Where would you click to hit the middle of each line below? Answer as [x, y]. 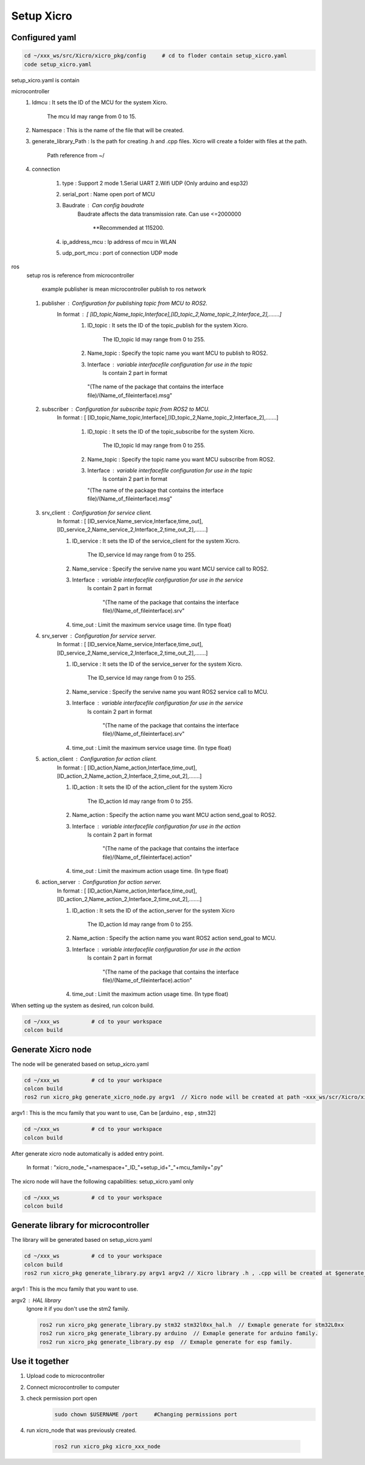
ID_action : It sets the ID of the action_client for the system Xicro [152, 787]
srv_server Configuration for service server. [99, 636]
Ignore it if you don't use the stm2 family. [78, 1308]
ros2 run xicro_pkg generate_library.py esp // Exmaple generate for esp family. [166, 1342]
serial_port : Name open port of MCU [109, 194]
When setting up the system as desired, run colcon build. [83, 1005]
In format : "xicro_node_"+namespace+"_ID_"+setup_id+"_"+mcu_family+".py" [125, 1167]
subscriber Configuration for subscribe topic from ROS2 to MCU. [126, 409]
